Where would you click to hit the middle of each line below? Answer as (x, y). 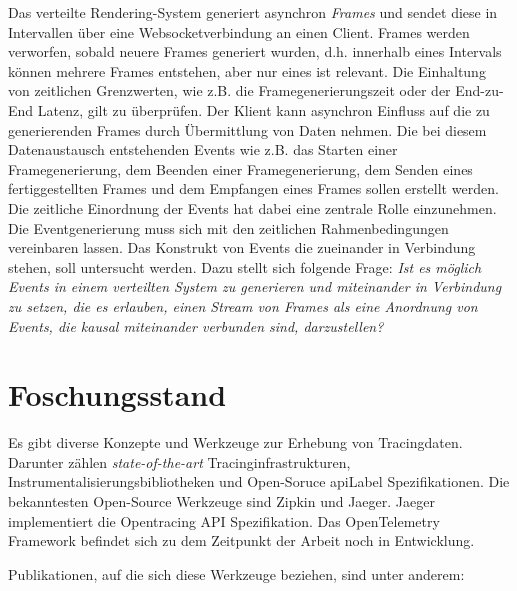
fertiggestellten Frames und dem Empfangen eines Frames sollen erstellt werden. (253, 188)
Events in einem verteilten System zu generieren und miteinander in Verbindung (255, 286)
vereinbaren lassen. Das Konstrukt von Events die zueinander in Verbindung (242, 247)
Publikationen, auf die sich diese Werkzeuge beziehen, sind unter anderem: (236, 573)
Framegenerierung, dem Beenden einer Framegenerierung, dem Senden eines (240, 168)
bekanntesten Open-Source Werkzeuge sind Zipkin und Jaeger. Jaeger (221, 501)
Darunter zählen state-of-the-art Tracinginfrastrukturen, (179, 461)
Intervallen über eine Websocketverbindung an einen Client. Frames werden (239, 31)
